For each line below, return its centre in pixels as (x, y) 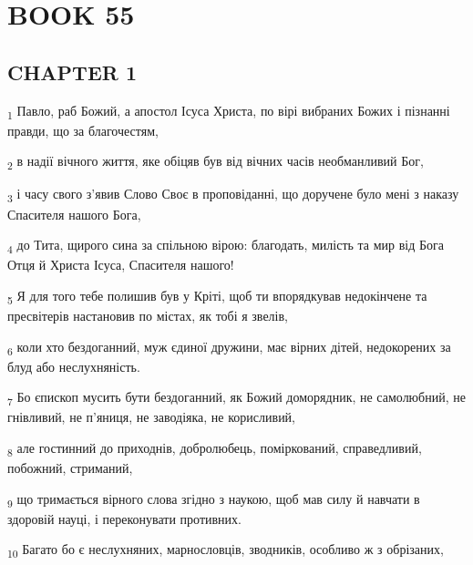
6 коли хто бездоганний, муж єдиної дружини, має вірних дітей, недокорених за (229, 347)
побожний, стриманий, (70, 468)
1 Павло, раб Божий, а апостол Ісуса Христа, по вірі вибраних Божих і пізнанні (229, 111)
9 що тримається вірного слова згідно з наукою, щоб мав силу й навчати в (214, 499)
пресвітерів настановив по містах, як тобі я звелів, (148, 315)
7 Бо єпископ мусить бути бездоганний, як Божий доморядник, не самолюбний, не (236, 398)
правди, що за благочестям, (83, 130)
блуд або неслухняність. (74, 366)
